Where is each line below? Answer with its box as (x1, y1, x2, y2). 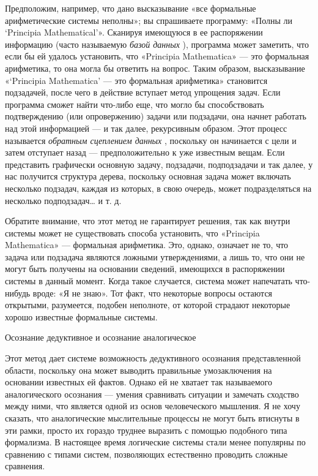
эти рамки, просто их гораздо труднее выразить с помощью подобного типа (5, 423, 287, 436)
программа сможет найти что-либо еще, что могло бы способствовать (5, 97, 264, 110)
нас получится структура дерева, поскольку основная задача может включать (5, 170, 291, 183)
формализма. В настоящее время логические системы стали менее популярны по (5, 436, 306, 448)
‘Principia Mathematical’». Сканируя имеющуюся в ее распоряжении (5, 26, 263, 39)
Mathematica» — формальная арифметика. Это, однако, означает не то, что (5, 238, 289, 251)
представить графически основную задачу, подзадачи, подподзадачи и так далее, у (5, 157, 313, 170)
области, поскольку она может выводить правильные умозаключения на (5, 363, 272, 376)
